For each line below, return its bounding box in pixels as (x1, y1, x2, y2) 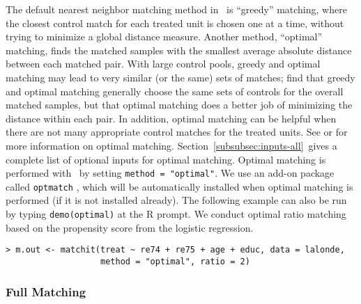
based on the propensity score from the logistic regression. (6, 220, 254, 234)
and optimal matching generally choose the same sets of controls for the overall (6, 83, 344, 98)
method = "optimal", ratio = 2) (100, 256, 250, 266)
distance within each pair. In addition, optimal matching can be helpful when (6, 111, 337, 125)
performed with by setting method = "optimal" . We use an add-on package (6, 166, 335, 180)
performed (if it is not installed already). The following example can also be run (6, 193, 347, 207)
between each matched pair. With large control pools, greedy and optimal (6, 56, 321, 71)
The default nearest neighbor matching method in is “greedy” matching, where (6, 2, 347, 16)
